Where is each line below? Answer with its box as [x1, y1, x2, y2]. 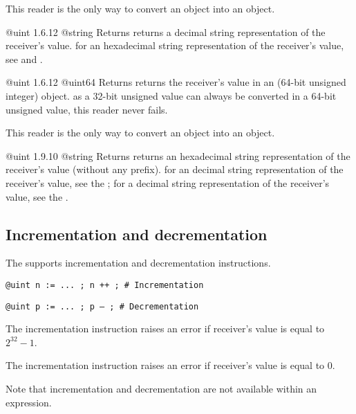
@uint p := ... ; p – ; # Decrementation [6, 301, 199, 312]
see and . [6, 51, 43, 66]
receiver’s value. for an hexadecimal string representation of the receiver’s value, [6, 38, 344, 53]
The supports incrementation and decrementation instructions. [6, 255, 271, 270]
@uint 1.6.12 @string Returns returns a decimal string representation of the [6, 24, 326, 39]
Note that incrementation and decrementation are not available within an [6, 381, 317, 396]
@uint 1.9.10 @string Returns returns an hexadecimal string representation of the [6, 148, 350, 163]
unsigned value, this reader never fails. [6, 102, 168, 116]
